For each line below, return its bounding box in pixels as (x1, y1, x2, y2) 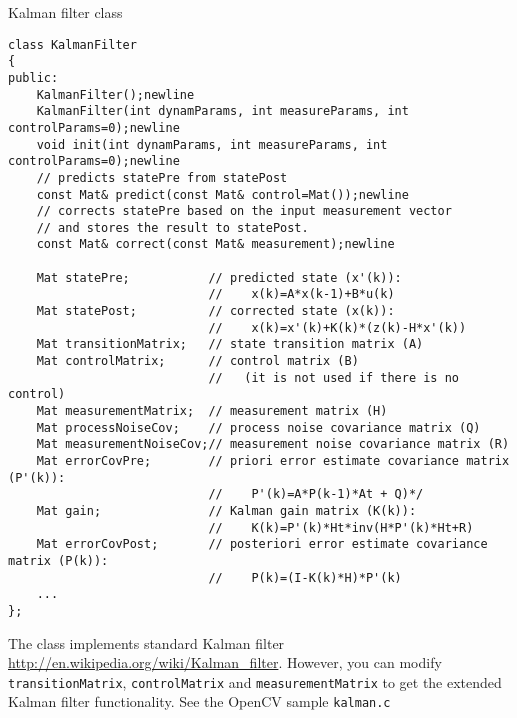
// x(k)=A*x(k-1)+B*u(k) (208, 287, 395, 302)
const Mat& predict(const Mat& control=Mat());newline (36, 187, 409, 202)
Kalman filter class (8, 2, 123, 22)
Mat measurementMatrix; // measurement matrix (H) (36, 404, 388, 419)
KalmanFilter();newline (36, 87, 195, 102)
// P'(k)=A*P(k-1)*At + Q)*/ (208, 487, 424, 502)
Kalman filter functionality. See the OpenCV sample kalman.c (8, 691, 391, 712)
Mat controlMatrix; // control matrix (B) (36, 354, 359, 369)
